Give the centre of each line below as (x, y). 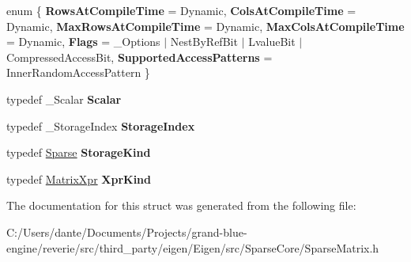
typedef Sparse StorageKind (79, 152)
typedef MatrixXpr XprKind (79, 178)
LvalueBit (272, 42)
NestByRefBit (204, 42)
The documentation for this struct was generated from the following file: (181, 205)
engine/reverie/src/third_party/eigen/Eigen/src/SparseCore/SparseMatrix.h (193, 247)
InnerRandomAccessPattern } (78, 72)
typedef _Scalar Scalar (64, 99)
